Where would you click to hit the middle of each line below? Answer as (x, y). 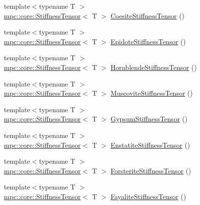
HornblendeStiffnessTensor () (154, 67)
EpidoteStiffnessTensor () (148, 41)
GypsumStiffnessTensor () (149, 119)
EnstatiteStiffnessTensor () (150, 145)
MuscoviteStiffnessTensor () (152, 93)
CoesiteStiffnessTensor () (147, 15)
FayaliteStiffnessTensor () (148, 196)
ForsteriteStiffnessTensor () (151, 170)
